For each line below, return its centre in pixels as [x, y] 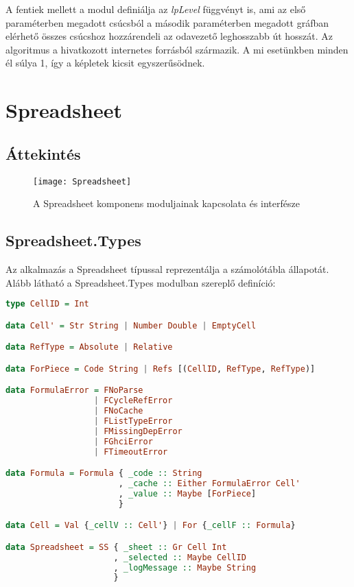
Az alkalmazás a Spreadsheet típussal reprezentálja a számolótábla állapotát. [167, 269]
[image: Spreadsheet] [82, 181]
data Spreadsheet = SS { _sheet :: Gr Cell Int [116, 547]
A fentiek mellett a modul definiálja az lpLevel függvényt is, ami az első [156, 9]
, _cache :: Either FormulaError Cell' [209, 483]
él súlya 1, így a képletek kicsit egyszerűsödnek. [105, 63]
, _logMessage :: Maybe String [185, 567]
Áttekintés [43, 153]
